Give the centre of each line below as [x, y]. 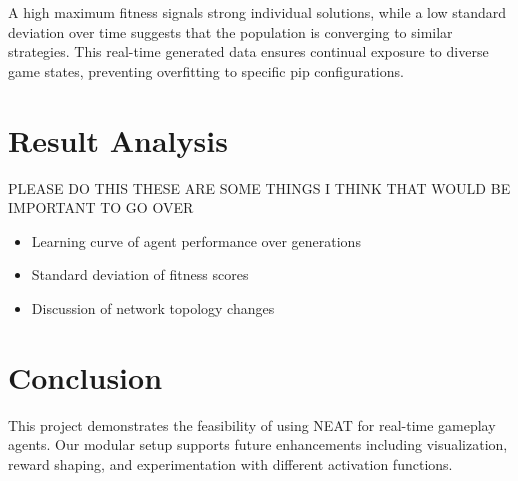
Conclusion [85, 376]
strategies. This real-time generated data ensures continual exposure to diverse [248, 51]
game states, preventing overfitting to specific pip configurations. [206, 70]
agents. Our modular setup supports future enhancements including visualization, [258, 444]
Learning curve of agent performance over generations [196, 240]
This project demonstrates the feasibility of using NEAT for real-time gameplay [252, 424]
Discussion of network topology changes [153, 307]
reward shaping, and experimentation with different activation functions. [230, 463]
